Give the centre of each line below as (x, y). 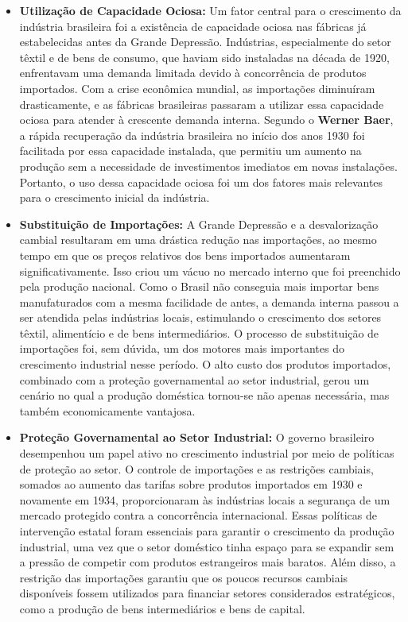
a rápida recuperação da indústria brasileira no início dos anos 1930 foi (192, 135)
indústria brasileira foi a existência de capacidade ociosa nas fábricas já (193, 26)
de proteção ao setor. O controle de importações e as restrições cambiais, (196, 468)
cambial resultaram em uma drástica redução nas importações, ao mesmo (198, 240)
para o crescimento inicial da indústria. (115, 197)
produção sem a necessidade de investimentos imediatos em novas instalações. (208, 166)
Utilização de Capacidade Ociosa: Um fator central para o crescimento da (210, 10)
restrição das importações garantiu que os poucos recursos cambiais (184, 577)
